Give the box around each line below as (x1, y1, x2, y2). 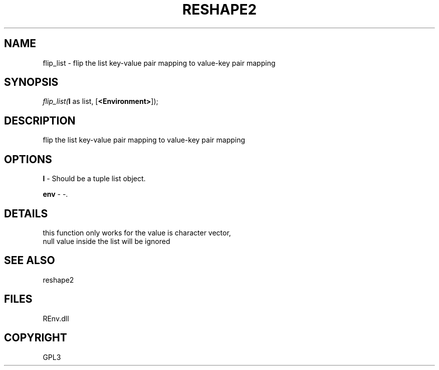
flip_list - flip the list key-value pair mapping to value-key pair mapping (43, 58, 276, 67)
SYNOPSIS (4, 76, 59, 89)
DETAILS (4, 207, 48, 220)
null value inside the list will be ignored (43, 236, 170, 245)
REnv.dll (43, 314, 69, 323)
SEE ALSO (4, 254, 55, 267)
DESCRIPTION (4, 114, 76, 127)
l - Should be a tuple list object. (43, 174, 146, 183)
